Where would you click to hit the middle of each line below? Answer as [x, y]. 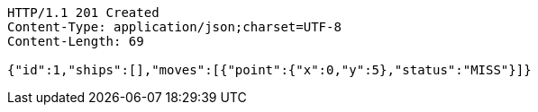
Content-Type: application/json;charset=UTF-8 [174, 27]
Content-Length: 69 [76, 41]
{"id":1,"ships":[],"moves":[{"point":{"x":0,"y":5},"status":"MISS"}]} [269, 70]
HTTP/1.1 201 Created [83, 13]
